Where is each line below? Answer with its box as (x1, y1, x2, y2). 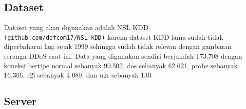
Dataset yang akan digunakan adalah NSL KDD (4, 22, 149, 32)
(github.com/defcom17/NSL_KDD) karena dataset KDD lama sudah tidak (4, 31, 224, 42)
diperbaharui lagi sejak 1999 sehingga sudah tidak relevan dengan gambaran (4, 41, 232, 51)
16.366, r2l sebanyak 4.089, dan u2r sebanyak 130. (4, 70, 153, 80)
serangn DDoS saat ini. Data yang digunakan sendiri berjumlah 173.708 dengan (4, 51, 242, 61)
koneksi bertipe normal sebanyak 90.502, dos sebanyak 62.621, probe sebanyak (4, 60, 238, 70)
